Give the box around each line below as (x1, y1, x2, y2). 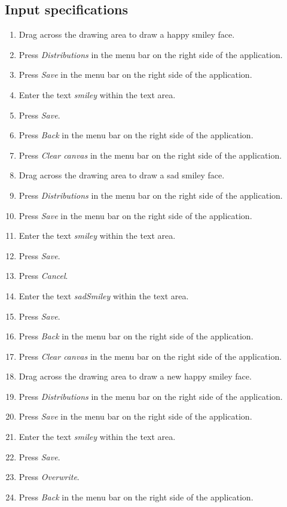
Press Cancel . (19, 269, 68, 282)
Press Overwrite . (19, 470, 80, 483)
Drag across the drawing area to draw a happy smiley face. (19, 28, 235, 41)
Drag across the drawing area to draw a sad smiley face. (19, 169, 225, 181)
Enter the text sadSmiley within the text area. (19, 289, 189, 302)
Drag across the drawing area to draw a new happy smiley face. (19, 370, 252, 382)
